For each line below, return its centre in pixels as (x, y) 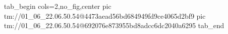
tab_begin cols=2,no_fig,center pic (58, 6)
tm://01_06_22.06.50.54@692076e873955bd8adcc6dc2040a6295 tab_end (114, 25)
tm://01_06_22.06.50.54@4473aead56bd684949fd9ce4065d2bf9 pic (105, 16)
